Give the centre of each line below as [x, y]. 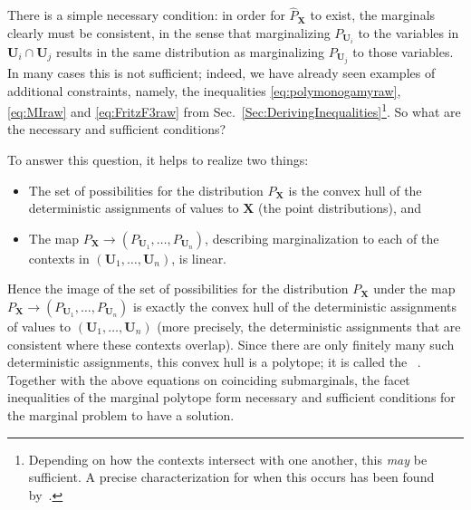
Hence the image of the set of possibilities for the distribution [178, 289]
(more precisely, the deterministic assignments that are [309, 326]
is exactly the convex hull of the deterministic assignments [295, 306]
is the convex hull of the [355, 190]
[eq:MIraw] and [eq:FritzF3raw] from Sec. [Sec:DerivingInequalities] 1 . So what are [234, 110]
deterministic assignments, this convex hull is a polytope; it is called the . [214, 362]
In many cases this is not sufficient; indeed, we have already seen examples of [221, 72]
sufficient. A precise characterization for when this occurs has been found [231, 477]
